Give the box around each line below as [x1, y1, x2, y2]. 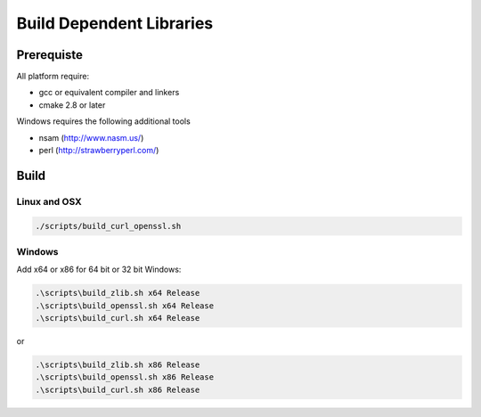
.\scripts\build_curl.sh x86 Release [35, 384, 200, 395]
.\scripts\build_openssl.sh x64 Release [35, 300, 214, 311]
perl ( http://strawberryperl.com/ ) [38, 145, 159, 156]
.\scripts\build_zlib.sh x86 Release [35, 360, 200, 370]
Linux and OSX [16, 195, 82, 208]
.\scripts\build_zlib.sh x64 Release [35, 288, 200, 298]
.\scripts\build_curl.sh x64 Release [35, 313, 200, 323]
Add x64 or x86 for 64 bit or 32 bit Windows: [16, 264, 182, 275]
